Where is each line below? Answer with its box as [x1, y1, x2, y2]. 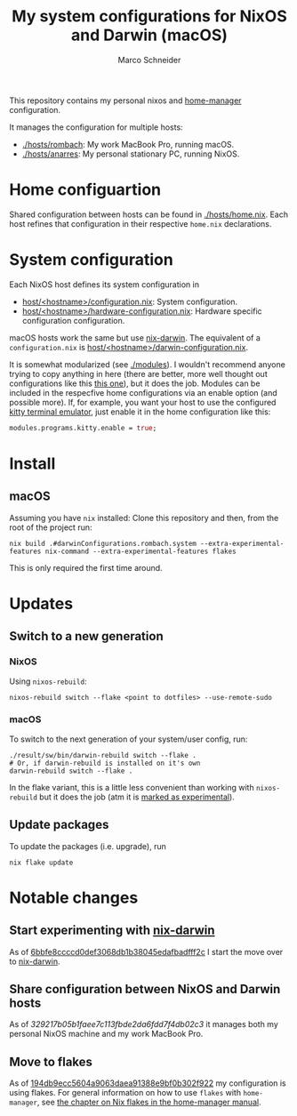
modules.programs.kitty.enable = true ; [9, 423, 157, 432]
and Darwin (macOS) [70, 25, 229, 45]
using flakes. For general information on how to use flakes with [9, 1088, 242, 1098]
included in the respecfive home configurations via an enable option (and [9, 387, 277, 397]
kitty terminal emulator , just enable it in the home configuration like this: [9, 406, 271, 417]
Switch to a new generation [9, 629, 164, 644]
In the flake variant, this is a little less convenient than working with [9, 782, 255, 792]
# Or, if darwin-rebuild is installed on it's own [9, 759, 201, 767]
